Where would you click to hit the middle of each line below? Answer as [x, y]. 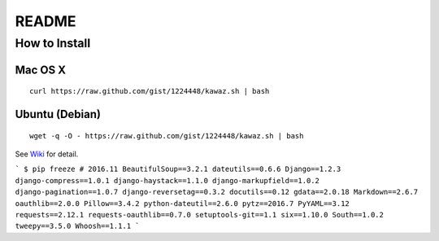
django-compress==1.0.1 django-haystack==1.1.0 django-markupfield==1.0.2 [167, 180]
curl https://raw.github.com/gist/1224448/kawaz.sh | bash [150, 91]
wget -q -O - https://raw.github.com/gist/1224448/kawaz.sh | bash [167, 136]
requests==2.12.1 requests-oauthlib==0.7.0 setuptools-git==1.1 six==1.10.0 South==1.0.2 [199, 215]
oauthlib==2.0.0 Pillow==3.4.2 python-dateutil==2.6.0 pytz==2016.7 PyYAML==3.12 [182, 203]
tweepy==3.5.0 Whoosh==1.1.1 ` [77, 226]
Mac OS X [41, 70]
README [46, 21]
